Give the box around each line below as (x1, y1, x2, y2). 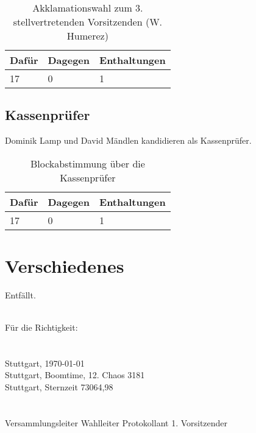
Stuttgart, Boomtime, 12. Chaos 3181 (5, 368, 145, 381)
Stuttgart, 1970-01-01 (5, 356, 85, 369)
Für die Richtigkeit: (5, 321, 78, 334)
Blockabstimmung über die (30, 156, 145, 171)
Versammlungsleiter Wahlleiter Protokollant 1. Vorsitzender (5, 416, 228, 429)
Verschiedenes (5, 253, 124, 278)
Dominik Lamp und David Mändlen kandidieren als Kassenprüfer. (5, 134, 252, 147)
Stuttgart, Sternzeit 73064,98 (5, 381, 113, 393)
